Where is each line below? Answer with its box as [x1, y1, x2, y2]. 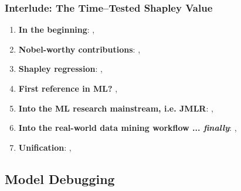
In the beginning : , [18, 23, 95, 36]
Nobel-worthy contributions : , [18, 43, 141, 55]
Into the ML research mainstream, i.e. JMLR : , [18, 102, 213, 114]
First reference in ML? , [18, 82, 118, 94]
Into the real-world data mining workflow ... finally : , [18, 121, 237, 134]
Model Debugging [5, 169, 115, 187]
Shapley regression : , [18, 62, 103, 75]
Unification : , [18, 141, 72, 153]
